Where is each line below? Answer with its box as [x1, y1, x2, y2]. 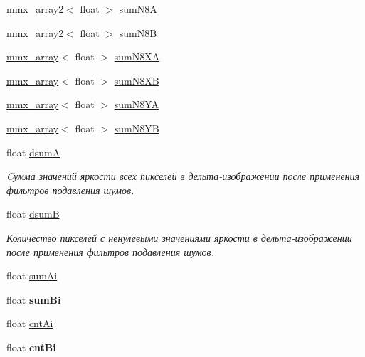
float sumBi [6, 292, 61, 307]
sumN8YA [114, 97, 159, 112]
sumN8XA [114, 49, 160, 64]
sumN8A [119, 1, 157, 16]
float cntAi [6, 316, 53, 331]
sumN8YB [114, 120, 159, 135]
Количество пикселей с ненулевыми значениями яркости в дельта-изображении [6, 230, 352, 245]
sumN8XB [114, 73, 159, 87]
